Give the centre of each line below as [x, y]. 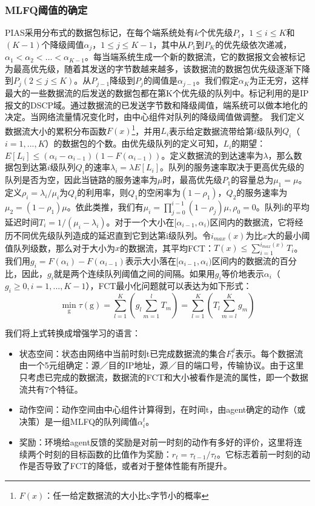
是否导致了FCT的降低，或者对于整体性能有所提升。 [130, 466]
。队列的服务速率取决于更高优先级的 [232, 167]
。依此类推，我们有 [105, 206]
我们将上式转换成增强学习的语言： [73, 333]
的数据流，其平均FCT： [167, 248]
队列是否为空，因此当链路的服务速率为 [81, 180]
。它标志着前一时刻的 [259, 454]
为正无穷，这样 [279, 80]
